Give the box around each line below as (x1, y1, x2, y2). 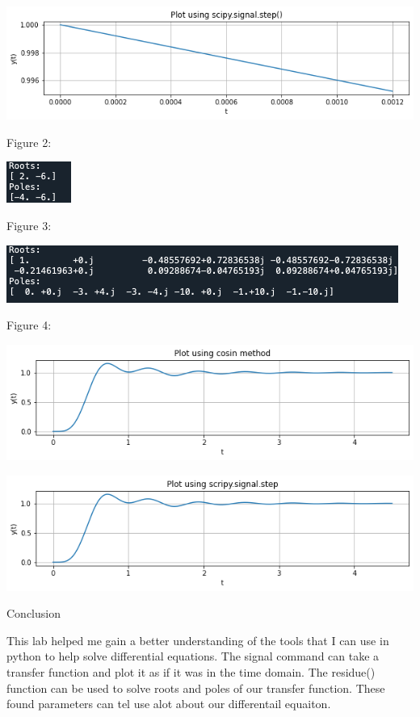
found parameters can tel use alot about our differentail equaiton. (6, 695, 331, 712)
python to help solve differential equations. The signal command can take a (6, 648, 380, 665)
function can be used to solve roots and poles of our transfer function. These (6, 679, 385, 696)
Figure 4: (6, 317, 52, 333)
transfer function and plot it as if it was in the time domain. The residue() (6, 664, 376, 681)
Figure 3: (6, 216, 52, 233)
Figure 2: (6, 133, 52, 150)
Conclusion (6, 605, 61, 622)
